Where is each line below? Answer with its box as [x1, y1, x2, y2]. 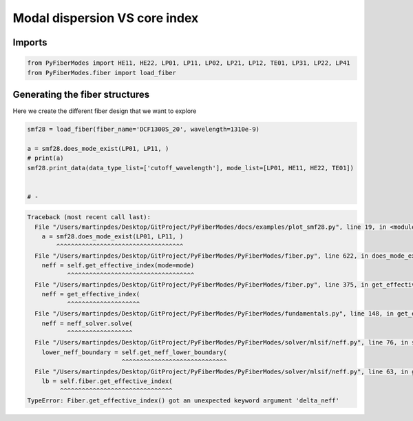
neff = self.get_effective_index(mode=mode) [41, 262, 195, 269]
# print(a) [27, 154, 64, 162]
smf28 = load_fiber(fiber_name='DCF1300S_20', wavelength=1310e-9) [27, 125, 260, 134]
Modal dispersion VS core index [12, 10, 199, 25]
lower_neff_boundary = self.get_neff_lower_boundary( [41, 348, 227, 356]
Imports [12, 37, 47, 48]
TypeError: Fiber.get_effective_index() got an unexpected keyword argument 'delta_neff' [27, 396, 340, 404]
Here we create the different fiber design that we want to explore [12, 107, 197, 115]
